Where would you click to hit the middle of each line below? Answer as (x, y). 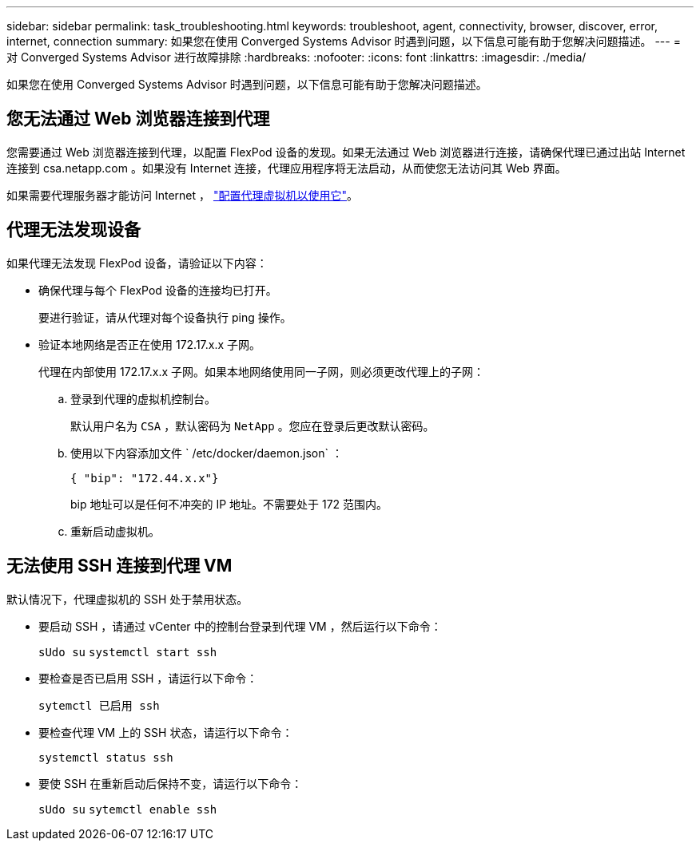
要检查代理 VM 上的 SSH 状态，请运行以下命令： (166, 732)
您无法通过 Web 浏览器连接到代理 (138, 119)
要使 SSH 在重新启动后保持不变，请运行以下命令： (171, 783)
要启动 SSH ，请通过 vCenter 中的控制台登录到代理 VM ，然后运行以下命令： (240, 626)
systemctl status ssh (106, 757)
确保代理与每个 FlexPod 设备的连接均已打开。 (158, 290)
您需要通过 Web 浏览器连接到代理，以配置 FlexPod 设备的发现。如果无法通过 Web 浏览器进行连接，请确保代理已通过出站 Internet (346, 152)
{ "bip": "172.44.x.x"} (145, 478)
